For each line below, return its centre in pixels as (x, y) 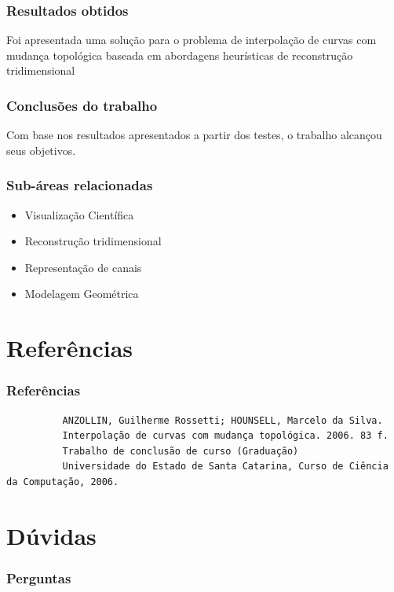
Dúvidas (51, 535)
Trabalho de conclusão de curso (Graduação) (181, 451)
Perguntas (39, 577)
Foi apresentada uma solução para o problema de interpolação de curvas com (192, 40)
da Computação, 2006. (63, 482)
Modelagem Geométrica (82, 294)
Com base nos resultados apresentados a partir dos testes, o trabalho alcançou (194, 135)
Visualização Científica (79, 214)
